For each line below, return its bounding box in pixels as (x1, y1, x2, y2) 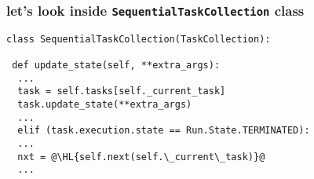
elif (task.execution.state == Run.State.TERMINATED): (17, 125, 310, 137)
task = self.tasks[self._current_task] (17, 86, 226, 97)
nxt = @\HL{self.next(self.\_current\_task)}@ (17, 151, 265, 163)
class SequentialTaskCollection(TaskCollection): (6, 33, 271, 45)
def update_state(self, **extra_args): (12, 60, 221, 71)
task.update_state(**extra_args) (17, 99, 192, 111)
